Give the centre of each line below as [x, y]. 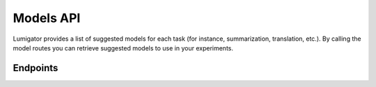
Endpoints [36, 68]
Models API [47, 18]
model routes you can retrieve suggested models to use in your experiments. [123, 48]
